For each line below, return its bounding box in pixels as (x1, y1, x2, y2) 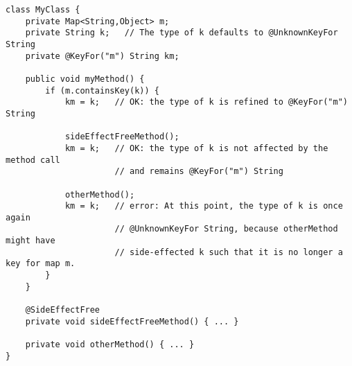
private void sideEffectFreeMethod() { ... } (25, 316, 239, 326)
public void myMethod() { (25, 73, 145, 84)
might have (6, 236, 55, 246)
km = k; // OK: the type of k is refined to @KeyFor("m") (64, 97, 348, 107)
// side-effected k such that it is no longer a (114, 247, 343, 257)
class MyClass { (6, 5, 80, 15)
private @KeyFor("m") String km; (25, 51, 179, 61)
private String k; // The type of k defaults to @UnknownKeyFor (25, 28, 338, 38)
